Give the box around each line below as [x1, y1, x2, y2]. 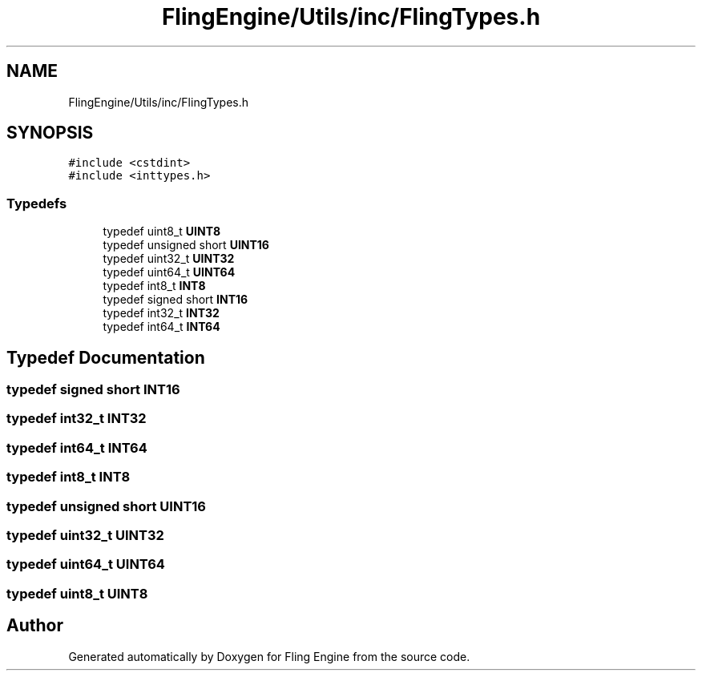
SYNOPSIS [6, 123, 94, 143]
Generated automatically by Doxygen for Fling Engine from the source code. [68, 649, 470, 663]
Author [6, 615, 63, 636]
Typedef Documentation [6, 347, 205, 368]
